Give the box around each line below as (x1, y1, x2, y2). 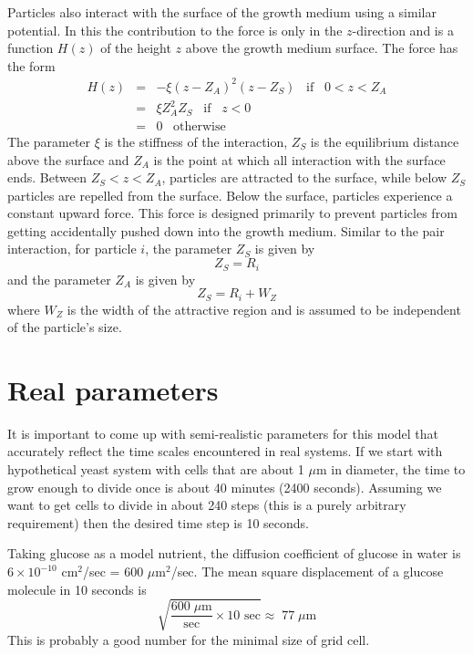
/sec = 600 (83, 562, 144, 581)
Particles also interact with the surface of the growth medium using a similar (7, 3, 437, 21)
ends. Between (7, 168, 87, 187)
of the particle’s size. (7, 317, 122, 337)
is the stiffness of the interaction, (104, 131, 288, 151)
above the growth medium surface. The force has (185, 38, 458, 57)
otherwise (173, 120, 226, 133)
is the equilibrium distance (310, 131, 459, 151)
